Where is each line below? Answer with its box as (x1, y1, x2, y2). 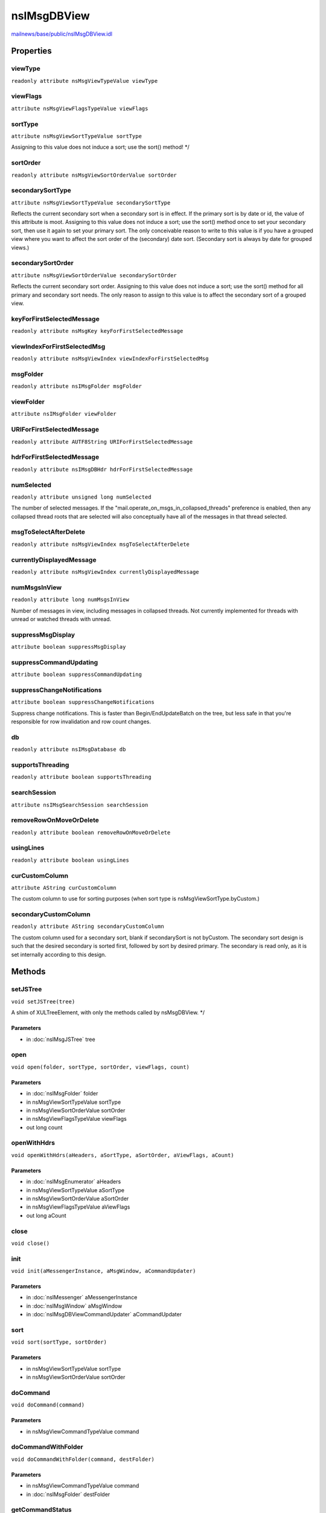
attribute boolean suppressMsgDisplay (11, 643, 126, 651)
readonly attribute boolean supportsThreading (11, 773, 152, 781)
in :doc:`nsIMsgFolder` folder (26, 1090, 98, 1097)
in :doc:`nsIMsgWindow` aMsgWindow (26, 1302, 123, 1310)
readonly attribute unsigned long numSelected (11, 493, 152, 501)
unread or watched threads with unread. (11, 615, 112, 623)
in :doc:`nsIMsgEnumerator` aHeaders (26, 1178, 121, 1186)
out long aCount (26, 1212, 66, 1219)
